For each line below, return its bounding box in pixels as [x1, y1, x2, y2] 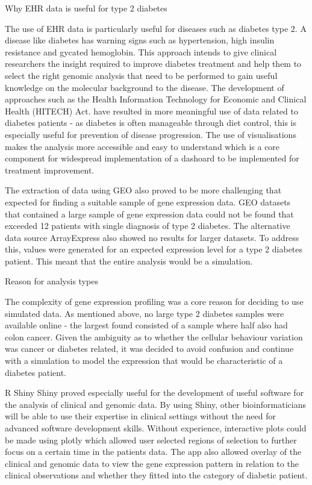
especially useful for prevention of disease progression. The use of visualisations [5, 128, 296, 140]
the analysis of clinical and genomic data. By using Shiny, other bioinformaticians [5, 398, 306, 410]
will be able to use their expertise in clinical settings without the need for [5, 410, 276, 422]
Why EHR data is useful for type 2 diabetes [5, 2, 167, 14]
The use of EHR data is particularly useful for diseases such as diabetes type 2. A [5, 22, 307, 34]
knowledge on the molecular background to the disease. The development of [5, 81, 284, 93]
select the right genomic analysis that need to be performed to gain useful [5, 69, 278, 81]
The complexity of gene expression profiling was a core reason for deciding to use [5, 295, 304, 308]
